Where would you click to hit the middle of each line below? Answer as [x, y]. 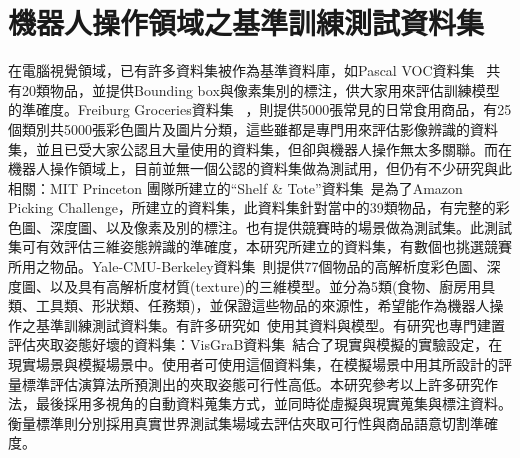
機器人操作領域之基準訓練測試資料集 [246, 22]
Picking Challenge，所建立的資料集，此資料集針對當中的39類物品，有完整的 [252, 207]
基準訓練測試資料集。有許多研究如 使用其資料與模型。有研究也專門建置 [270, 324]
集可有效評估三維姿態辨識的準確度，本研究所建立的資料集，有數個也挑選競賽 [260, 246]
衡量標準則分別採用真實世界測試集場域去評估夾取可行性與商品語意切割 [239, 422]
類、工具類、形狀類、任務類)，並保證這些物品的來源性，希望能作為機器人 [249, 305]
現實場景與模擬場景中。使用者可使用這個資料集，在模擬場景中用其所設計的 [253, 364]
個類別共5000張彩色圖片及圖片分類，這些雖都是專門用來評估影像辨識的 [239, 128]
